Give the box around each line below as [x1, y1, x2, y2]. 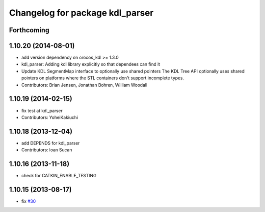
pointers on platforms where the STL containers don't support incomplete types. [21, 75, 184, 81]
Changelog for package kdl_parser [9, 7, 154, 18]
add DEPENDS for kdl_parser [21, 140, 80, 146]
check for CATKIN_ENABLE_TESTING [21, 173, 97, 179]
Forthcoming [9, 26, 50, 34]
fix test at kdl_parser [21, 108, 63, 114]
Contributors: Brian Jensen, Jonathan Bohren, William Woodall [21, 82, 148, 88]
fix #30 [21, 198, 36, 204]
